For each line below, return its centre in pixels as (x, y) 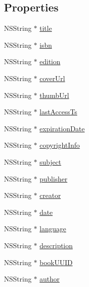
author (50, 279)
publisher (54, 178)
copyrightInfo (60, 145)
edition (50, 61)
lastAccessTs (59, 112)
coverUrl (52, 78)
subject (50, 161)
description (56, 245)
